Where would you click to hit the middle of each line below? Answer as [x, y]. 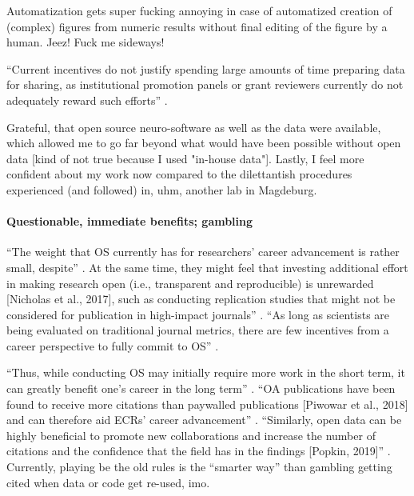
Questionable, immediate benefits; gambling [130, 221]
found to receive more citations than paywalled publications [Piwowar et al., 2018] [207, 404]
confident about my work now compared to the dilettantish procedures [179, 174]
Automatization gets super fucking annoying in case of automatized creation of [199, 10]
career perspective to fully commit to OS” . [113, 345]
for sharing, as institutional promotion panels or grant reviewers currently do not [205, 84]
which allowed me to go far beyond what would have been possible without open [204, 143]
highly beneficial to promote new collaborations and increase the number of [191, 435]
